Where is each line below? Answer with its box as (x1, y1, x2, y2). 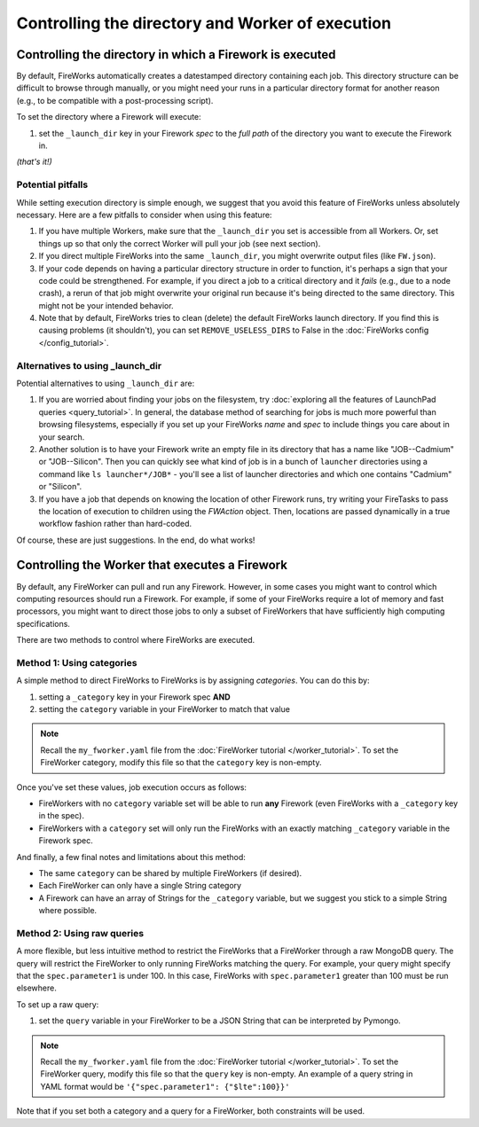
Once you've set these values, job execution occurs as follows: (16, 781, 247, 793)
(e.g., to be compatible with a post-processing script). (16, 95, 214, 106)
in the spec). (38, 810, 84, 821)
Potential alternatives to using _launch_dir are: (16, 378, 195, 388)
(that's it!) (16, 156, 52, 168)
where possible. (38, 905, 98, 916)
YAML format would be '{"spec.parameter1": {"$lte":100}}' (40, 1081, 290, 1092)
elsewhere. (16, 982, 57, 993)
